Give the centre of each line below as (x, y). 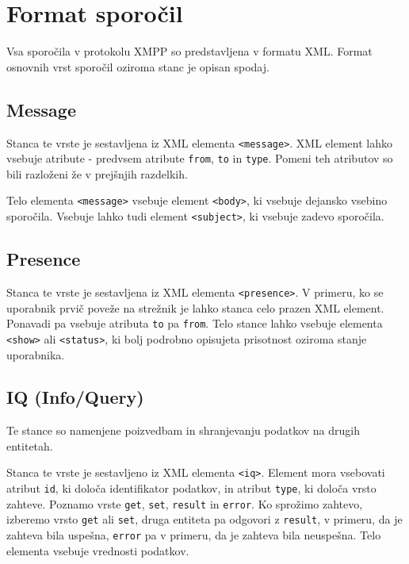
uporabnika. (36, 354)
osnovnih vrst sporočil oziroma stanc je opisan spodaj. (138, 66)
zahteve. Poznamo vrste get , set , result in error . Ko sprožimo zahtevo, (185, 503)
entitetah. (30, 445)
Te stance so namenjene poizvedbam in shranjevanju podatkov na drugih (183, 430)
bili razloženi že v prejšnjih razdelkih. (97, 173)
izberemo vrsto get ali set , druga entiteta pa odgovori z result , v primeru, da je (204, 519)
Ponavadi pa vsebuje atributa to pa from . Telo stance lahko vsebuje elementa (195, 323)
